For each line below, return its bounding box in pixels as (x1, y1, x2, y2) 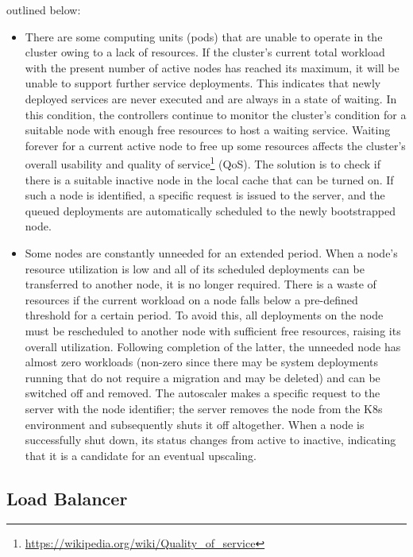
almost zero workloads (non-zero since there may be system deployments (25, 354, 379, 370)
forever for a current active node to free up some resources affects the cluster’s (25, 137, 406, 153)
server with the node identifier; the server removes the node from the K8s (25, 400, 383, 416)
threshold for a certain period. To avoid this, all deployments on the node (25, 307, 384, 323)
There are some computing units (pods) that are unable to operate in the (25, 28, 383, 44)
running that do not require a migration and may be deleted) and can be (25, 369, 380, 385)
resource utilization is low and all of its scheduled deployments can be (25, 260, 365, 277)
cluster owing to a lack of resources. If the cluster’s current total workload (25, 44, 385, 60)
